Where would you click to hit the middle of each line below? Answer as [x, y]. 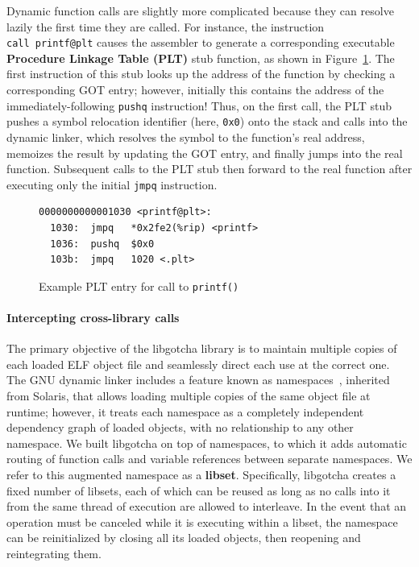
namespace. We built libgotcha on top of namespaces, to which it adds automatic [207, 443]
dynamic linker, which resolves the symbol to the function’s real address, [186, 137]
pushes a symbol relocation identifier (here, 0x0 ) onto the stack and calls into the [207, 121]
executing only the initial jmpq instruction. [112, 184]
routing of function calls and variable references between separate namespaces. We [209, 459]
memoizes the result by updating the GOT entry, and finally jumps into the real [205, 153]
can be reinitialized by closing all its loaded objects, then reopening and [184, 538]
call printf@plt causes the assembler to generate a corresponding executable [201, 42]
